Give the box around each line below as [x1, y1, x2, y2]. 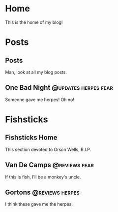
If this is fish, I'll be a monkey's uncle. [5, 174, 81, 180]
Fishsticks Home [5, 134, 58, 142]
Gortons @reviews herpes [5, 188, 80, 196]
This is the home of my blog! [5, 19, 63, 25]
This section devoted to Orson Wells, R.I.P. [5, 146, 91, 152]
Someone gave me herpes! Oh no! [5, 97, 75, 103]
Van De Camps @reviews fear [5, 161, 94, 169]
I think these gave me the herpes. [5, 201, 73, 207]
